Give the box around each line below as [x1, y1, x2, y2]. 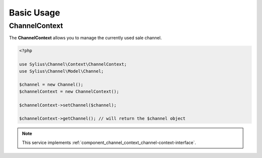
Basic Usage [9, 7, 60, 18]
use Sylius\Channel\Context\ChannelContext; [19, 62, 127, 67]
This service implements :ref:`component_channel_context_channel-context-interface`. [22, 140, 196, 145]
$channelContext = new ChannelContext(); [19, 89, 119, 94]
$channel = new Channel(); [19, 82, 83, 87]
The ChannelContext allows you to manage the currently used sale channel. [9, 35, 162, 41]
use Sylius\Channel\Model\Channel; [19, 68, 104, 74]
